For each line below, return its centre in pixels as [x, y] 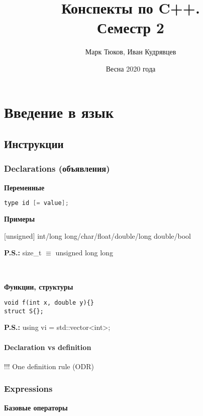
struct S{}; [24, 311]
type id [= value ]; [36, 203]
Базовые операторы [36, 407]
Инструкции [34, 144]
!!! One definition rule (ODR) [49, 366]
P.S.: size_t [23, 253]
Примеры [20, 219]
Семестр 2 [131, 27]
